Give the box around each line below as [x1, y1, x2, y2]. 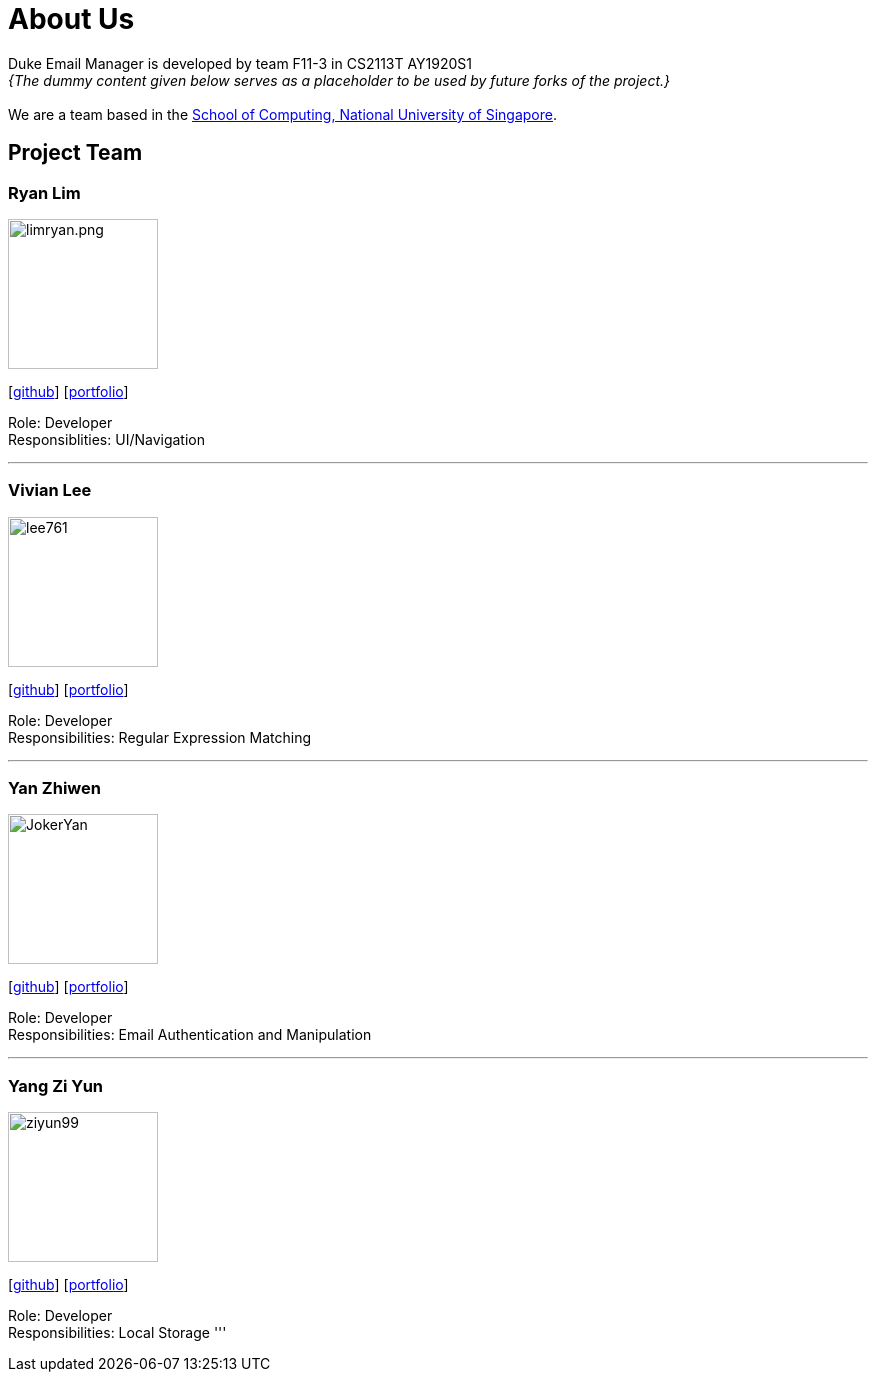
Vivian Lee [8, 480, 92, 501]
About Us [8, 2, 135, 36]
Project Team [8, 140, 143, 166]
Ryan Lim [8, 182, 81, 203]
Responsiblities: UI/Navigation [8, 430, 205, 448]
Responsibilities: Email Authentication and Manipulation [8, 1026, 372, 1044]
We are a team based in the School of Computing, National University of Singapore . [8, 105, 558, 123]
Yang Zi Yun [8, 1075, 104, 1096]
